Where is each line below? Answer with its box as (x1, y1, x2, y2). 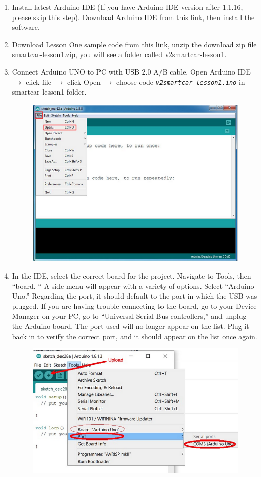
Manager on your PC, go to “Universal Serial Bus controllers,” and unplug (12, 310, 247, 321)
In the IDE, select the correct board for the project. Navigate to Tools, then (12, 270, 251, 281)
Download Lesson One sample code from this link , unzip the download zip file (12, 39, 257, 49)
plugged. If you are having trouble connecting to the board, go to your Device (12, 300, 257, 311)
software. (12, 22, 40, 32)
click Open (67, 76, 101, 87)
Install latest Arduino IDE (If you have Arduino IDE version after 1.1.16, (12, 2, 243, 12)
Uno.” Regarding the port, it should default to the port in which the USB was (12, 290, 257, 301)
